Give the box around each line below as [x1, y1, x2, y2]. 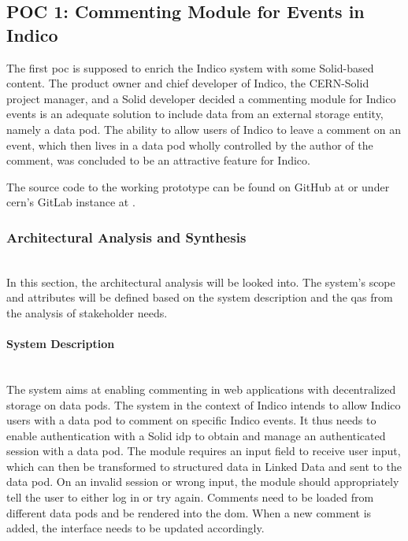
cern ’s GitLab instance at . [6, 194, 135, 210]
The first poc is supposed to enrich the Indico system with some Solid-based [6, 59, 374, 76]
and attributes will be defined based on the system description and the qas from [6, 289, 393, 306]
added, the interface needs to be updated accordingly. [6, 520, 265, 536]
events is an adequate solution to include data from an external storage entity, [6, 106, 384, 122]
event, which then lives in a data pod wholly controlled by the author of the [6, 136, 373, 153]
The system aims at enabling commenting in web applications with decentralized [6, 380, 396, 397]
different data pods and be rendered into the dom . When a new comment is [6, 504, 372, 521]
